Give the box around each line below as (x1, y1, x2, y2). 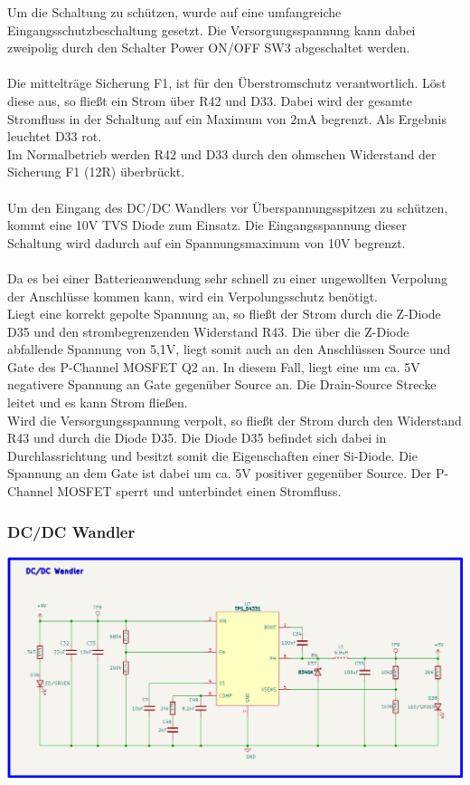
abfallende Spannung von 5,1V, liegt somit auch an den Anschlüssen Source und (7, 340, 451, 359)
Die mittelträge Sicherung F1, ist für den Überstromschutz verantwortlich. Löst (7, 73, 446, 92)
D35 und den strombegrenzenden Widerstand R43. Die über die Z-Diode (7, 321, 409, 340)
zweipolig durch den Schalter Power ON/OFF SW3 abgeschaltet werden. (7, 38, 410, 57)
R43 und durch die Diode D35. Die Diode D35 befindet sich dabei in (7, 428, 387, 447)
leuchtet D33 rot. (7, 127, 102, 146)
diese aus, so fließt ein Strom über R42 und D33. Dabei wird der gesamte (7, 91, 412, 110)
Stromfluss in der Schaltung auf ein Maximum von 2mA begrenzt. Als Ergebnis (7, 109, 447, 128)
